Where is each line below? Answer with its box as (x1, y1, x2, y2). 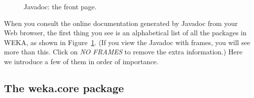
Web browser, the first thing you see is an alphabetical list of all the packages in (4, 27, 247, 38)
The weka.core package (4, 80, 124, 95)
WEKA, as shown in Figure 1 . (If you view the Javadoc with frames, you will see (4, 37, 251, 47)
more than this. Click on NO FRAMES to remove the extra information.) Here (4, 47, 243, 57)
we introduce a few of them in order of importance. (4, 56, 159, 66)
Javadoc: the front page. (24, 1, 97, 11)
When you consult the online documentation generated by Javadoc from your (4, 18, 238, 28)
